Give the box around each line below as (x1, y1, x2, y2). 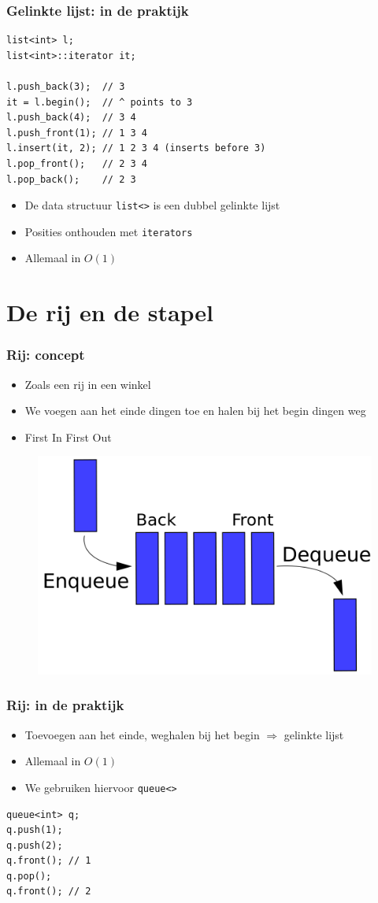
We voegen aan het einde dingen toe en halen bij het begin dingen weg (24, 402, 366, 419)
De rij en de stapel (6, 296, 214, 328)
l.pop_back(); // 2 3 (6, 173, 136, 185)
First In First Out (24, 428, 112, 445)
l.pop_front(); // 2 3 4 (6, 157, 147, 169)
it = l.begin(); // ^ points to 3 (6, 96, 193, 108)
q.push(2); (6, 839, 63, 851)
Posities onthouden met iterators (24, 223, 193, 239)
